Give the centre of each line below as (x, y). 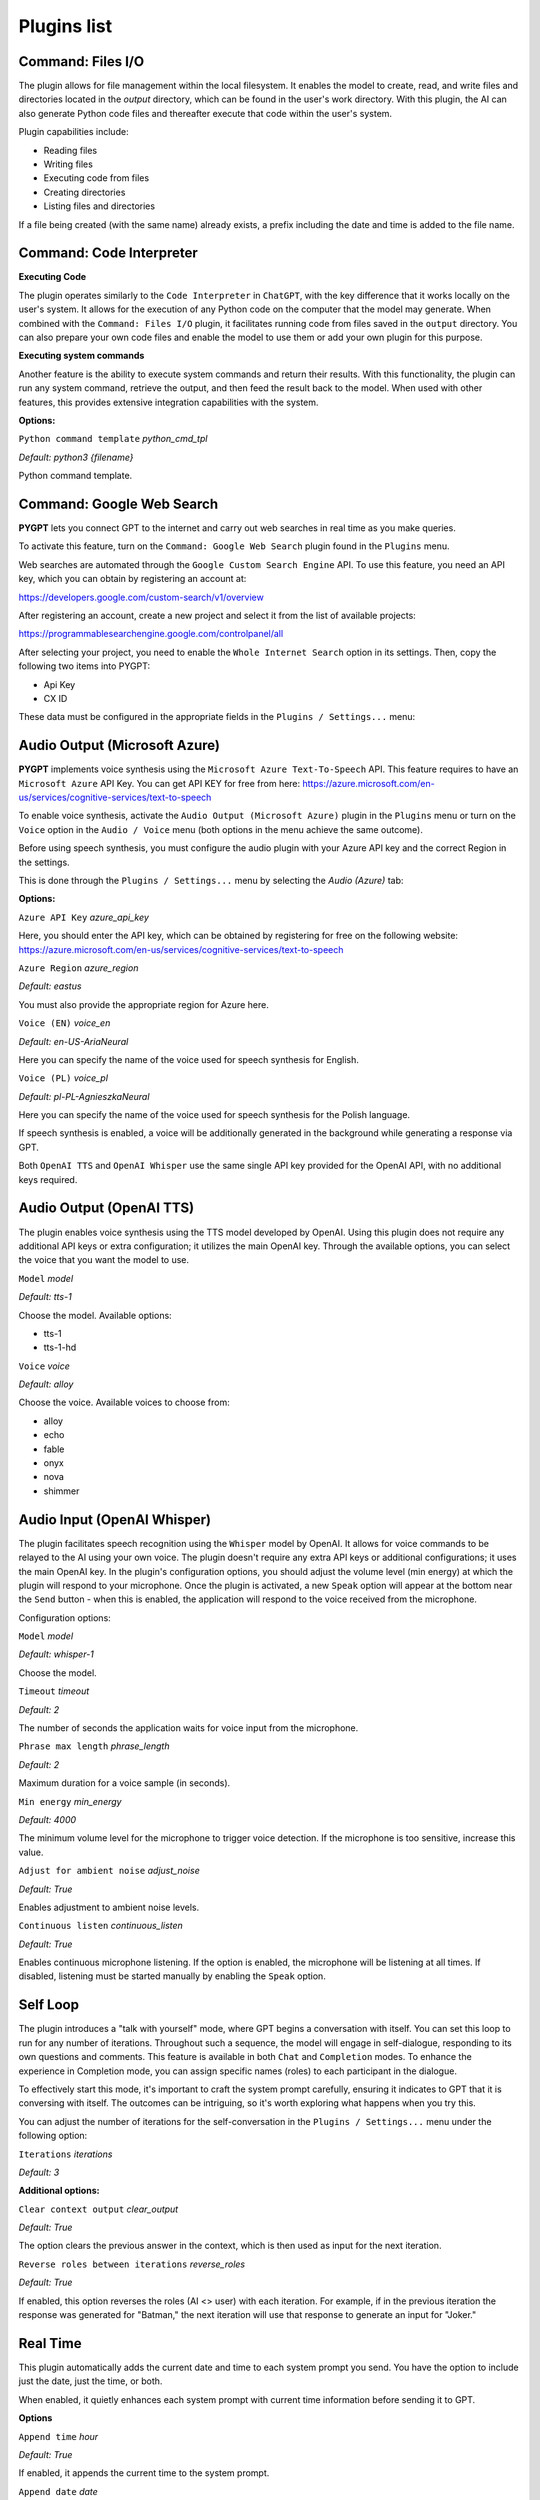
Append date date (58, 2491)
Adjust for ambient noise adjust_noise (109, 1871)
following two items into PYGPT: (84, 666)
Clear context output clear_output (98, 2209)
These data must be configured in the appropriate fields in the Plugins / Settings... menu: (217, 717)
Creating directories (84, 192)
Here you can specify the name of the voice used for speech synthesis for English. (189, 1059)
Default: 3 (39, 2172)
